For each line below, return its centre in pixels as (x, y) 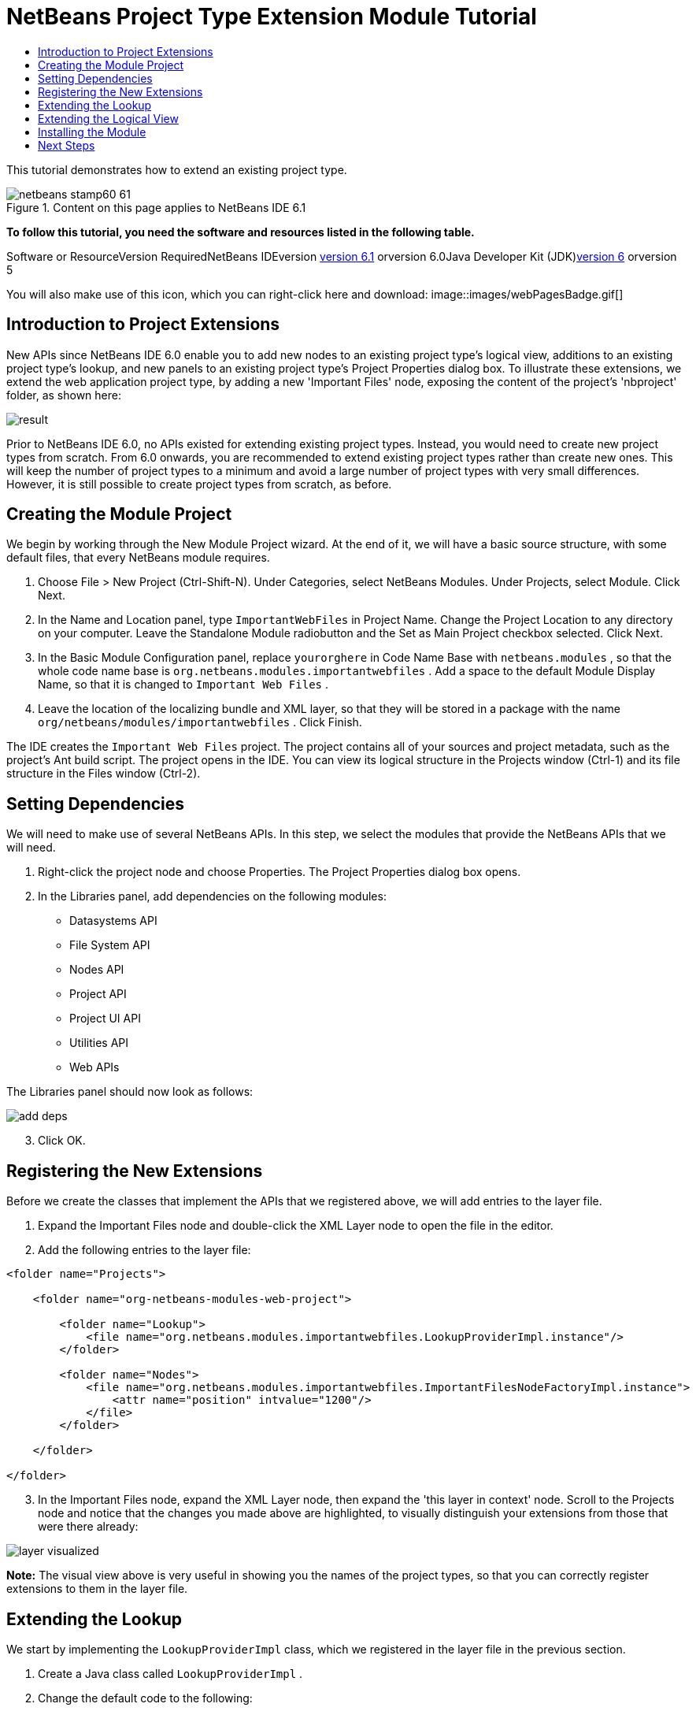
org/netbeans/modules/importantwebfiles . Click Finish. (200, 722)
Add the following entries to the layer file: (144, 1250)
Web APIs (94, 1067)
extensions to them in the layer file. (97, 1589)
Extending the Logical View (108, 118)
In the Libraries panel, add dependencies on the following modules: (212, 896)
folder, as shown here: (64, 395)
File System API (110, 945)
